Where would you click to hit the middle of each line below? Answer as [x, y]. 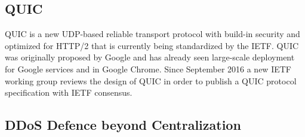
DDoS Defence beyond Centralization [123, 125]
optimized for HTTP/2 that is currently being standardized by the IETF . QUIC [152, 45]
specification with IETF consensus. [69, 92]
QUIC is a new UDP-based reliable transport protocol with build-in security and [152, 34]
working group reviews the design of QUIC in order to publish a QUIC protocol [151, 80]
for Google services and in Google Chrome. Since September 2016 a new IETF [148, 68]
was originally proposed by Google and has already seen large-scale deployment [150, 57]
